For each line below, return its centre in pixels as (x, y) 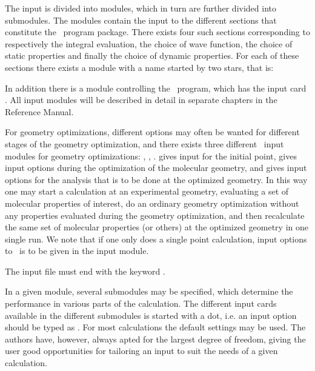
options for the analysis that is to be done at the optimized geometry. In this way (156, 179)
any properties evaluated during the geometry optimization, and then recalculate (155, 215)
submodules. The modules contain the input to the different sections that (141, 20)
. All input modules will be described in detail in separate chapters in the (141, 100)
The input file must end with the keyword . (85, 271)
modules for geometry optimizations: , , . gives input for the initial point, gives (151, 155)
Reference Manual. (39, 111)
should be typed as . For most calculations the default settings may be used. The (155, 327)
